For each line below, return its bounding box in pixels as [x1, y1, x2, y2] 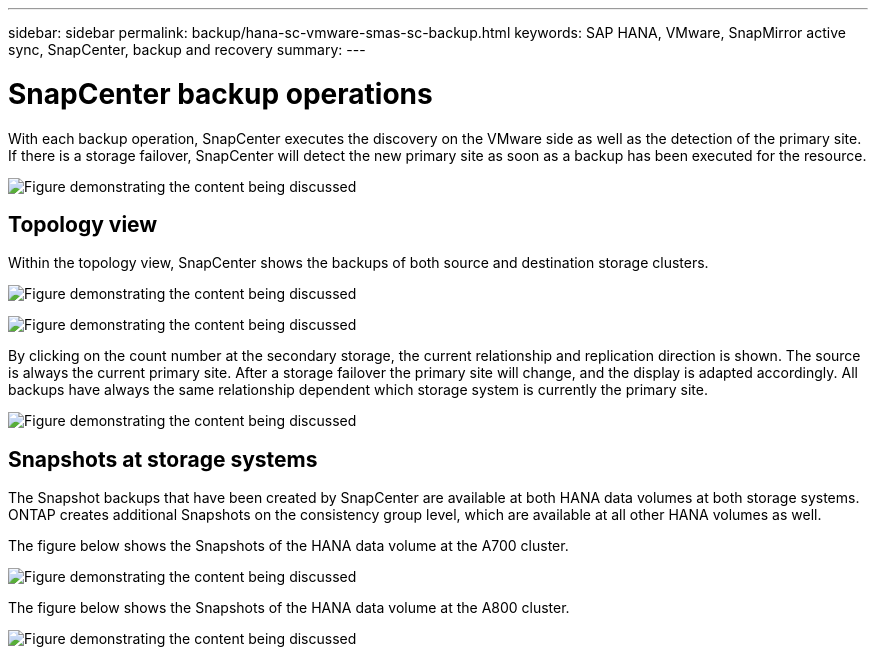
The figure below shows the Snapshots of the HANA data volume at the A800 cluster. [8, 599, 570, 617]
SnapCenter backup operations [8, 76, 433, 111]
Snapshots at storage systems [8, 446, 318, 472]
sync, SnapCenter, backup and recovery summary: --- [8, 41, 366, 58]
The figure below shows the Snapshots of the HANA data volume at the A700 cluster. [8, 537, 569, 555]
